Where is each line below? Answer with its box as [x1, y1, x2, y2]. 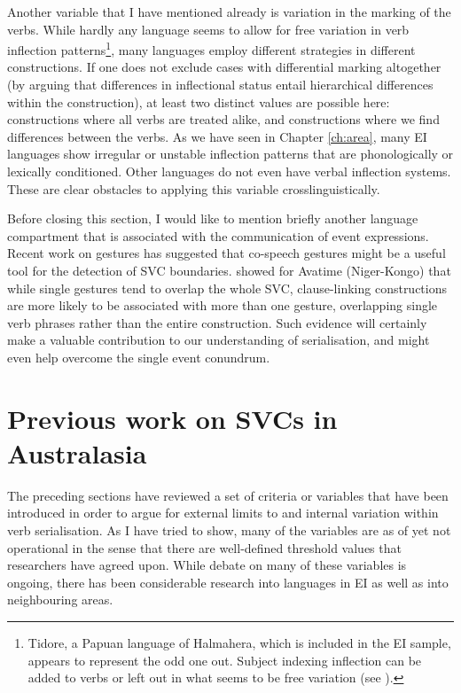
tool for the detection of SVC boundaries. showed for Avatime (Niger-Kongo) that [7, 261, 451, 279]
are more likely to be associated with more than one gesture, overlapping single [7, 296, 438, 315]
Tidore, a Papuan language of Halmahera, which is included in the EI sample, [27, 634, 451, 651]
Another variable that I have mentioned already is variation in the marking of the [7, 3, 451, 20]
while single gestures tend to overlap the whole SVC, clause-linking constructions [7, 278, 448, 297]
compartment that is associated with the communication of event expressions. [7, 226, 429, 245]
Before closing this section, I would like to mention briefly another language [7, 209, 418, 228]
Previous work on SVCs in [7, 400, 338, 436]
